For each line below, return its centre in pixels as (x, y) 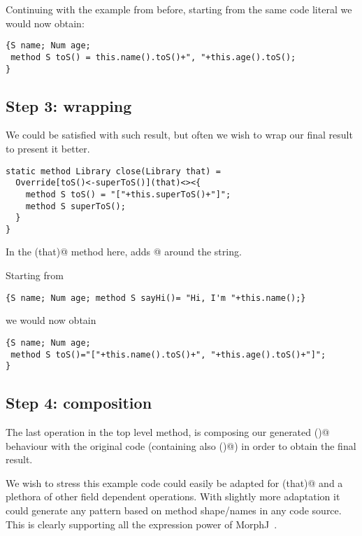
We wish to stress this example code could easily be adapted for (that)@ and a (174, 482)
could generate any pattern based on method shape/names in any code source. (174, 510)
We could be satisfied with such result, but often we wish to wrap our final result (179, 135)
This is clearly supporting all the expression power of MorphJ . (142, 524)
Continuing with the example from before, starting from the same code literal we (179, 9)
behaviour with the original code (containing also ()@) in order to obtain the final (181, 445)
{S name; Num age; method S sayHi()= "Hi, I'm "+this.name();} (156, 298)
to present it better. (48, 148)
